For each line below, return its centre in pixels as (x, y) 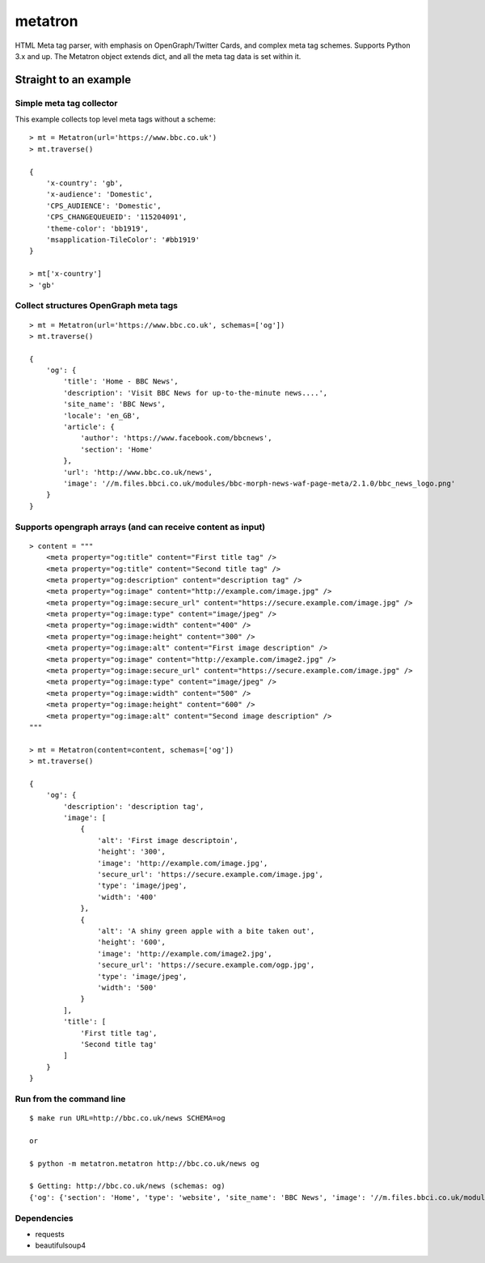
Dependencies (44, 1218)
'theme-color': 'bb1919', (97, 228)
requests (50, 1234)
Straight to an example (73, 80)
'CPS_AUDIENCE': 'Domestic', (103, 206)
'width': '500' (127, 988)
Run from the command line (70, 1099)
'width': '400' (127, 897)
